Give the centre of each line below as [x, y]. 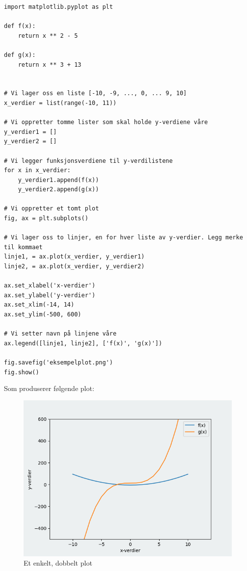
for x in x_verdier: [38, 170]
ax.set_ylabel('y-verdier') [50, 295]
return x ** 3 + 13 [50, 65]
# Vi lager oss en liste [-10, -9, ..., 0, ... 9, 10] [96, 93]
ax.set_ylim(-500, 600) [43, 314]
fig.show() [22, 372]
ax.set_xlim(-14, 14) [39, 305]
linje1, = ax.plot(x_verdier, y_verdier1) [74, 257]
